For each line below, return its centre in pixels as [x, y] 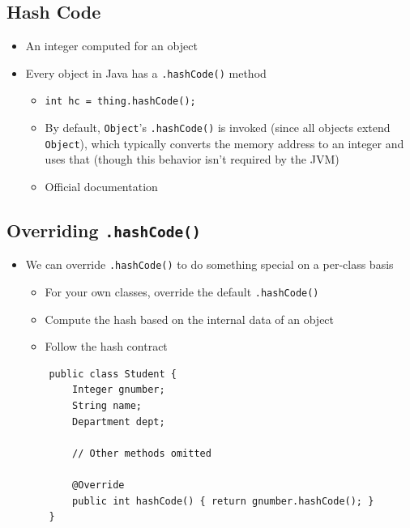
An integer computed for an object [111, 46]
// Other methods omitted [142, 453]
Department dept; [119, 422]
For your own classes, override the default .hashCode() [182, 292]
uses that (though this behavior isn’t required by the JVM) [192, 159]
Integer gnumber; [119, 390]
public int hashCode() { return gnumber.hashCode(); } [223, 501]
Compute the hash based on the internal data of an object [190, 319]
